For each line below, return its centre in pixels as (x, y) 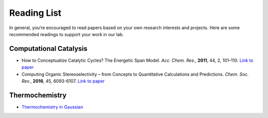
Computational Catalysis (48, 49)
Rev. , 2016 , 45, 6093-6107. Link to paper (63, 81)
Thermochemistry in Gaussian (52, 107)
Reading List (35, 13)
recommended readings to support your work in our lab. (67, 34)
